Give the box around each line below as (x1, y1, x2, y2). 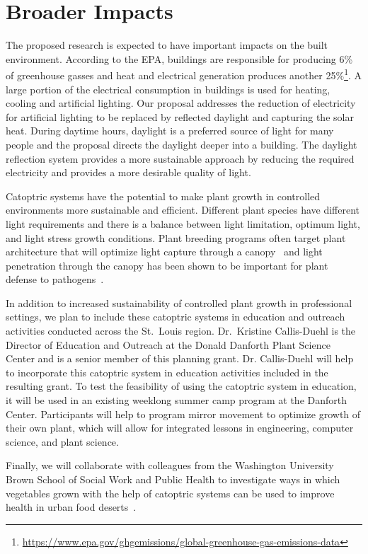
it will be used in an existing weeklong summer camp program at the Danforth (6, 393, 347, 408)
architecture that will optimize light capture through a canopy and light (6, 244, 323, 259)
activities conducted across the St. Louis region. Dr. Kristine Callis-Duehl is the (6, 323, 356, 338)
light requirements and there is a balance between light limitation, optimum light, (6, 216, 360, 231)
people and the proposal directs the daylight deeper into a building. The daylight (6, 137, 357, 151)
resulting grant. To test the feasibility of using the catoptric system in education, (6, 379, 357, 393)
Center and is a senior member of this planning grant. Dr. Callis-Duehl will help (6, 351, 354, 366)
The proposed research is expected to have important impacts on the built (6, 37, 328, 52)
